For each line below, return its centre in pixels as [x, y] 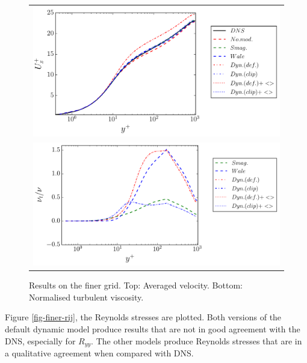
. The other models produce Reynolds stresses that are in [197, 340]
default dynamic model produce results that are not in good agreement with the [153, 329]
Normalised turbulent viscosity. [86, 297]
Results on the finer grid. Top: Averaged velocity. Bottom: [136, 285]
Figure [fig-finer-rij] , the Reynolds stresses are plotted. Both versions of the [143, 317]
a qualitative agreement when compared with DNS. [99, 353]
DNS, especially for [40, 340]
